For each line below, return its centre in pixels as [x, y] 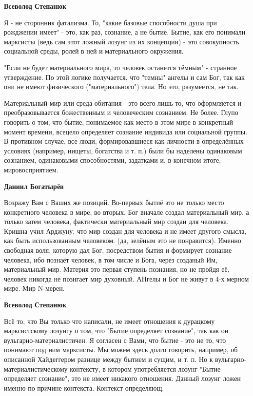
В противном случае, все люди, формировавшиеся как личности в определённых [124, 141]
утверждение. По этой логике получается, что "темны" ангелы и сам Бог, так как [124, 77]
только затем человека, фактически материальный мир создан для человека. [116, 221]
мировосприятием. [31, 169]
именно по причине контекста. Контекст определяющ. [84, 387]
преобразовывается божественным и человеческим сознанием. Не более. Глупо [121, 112]
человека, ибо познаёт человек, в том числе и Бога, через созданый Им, [111, 259]
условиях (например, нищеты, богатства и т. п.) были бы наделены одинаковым [123, 150]
